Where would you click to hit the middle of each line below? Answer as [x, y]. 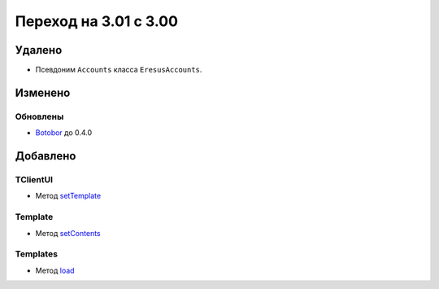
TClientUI [34, 180]
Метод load [55, 270]
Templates [37, 254]
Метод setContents [68, 233]
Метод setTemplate [68, 196]
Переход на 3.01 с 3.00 [97, 21]
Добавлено [46, 156]
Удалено [39, 50]
